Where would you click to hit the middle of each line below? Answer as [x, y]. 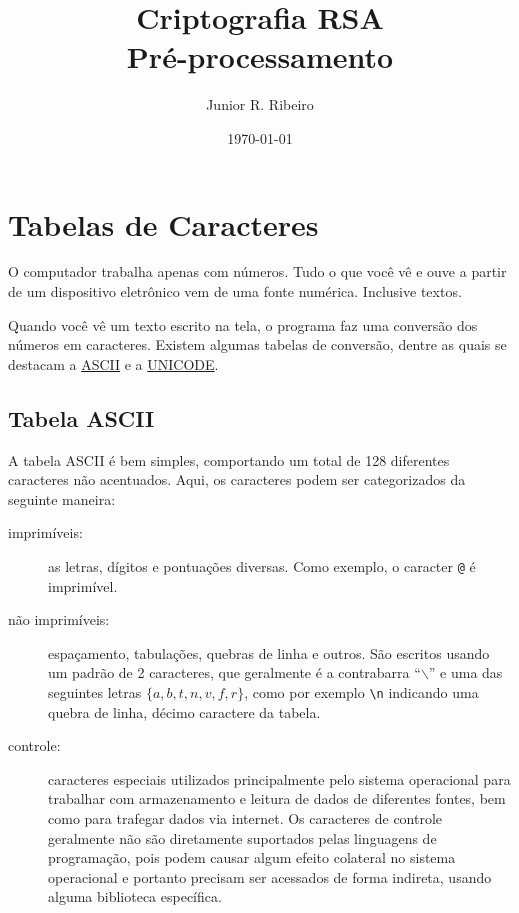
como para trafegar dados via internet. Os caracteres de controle [245, 818]
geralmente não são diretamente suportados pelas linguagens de [242, 837]
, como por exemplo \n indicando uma [361, 692]
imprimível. [83, 585]
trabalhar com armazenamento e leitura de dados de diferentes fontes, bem [277, 798]
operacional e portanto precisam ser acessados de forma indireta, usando [270, 876]
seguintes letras [95, 692]
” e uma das [465, 672]
